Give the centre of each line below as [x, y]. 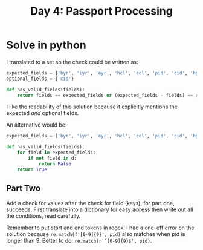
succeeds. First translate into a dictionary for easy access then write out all [100, 209]
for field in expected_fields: [56, 153]
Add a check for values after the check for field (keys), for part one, [90, 203]
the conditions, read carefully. [43, 215]
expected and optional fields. [43, 113]
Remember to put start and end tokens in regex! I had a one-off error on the [100, 228]
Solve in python [46, 45]
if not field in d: [53, 159]
